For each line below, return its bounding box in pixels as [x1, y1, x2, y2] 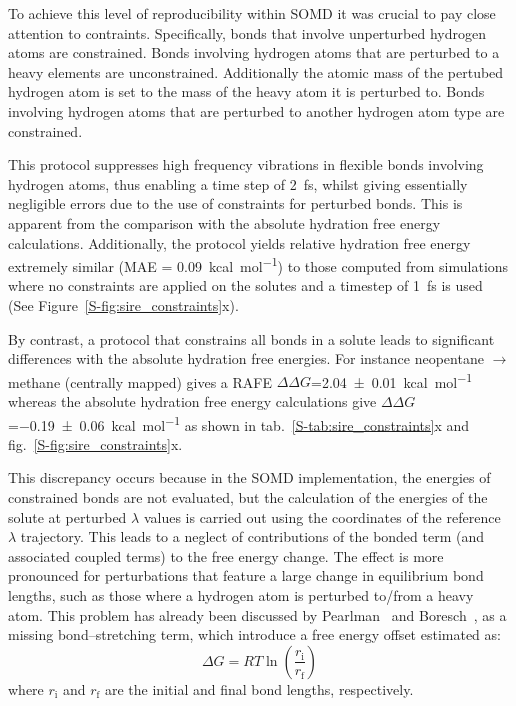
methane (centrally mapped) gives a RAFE [8, 371, 272, 392]
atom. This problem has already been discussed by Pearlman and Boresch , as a [8, 604, 507, 625]
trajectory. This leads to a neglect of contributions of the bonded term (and [20, 526, 485, 547]
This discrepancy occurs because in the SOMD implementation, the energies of [8, 467, 491, 488]
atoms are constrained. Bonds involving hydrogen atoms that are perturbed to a [8, 42, 500, 63]
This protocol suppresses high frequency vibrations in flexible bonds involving [8, 154, 484, 175]
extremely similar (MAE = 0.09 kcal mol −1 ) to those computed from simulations [8, 253, 509, 276]
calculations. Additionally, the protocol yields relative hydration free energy [8, 232, 471, 253]
